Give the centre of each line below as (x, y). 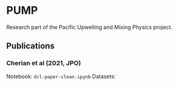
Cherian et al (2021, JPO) (44, 63)
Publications (31, 46)
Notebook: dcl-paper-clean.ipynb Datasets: (61, 76)
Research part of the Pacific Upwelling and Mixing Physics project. (89, 27)
